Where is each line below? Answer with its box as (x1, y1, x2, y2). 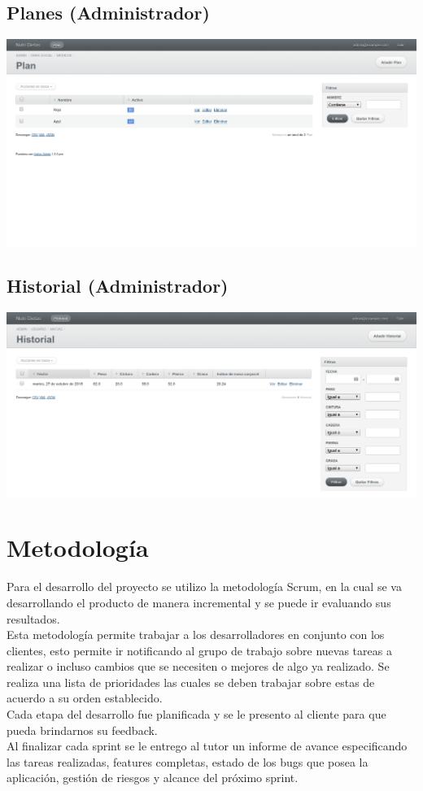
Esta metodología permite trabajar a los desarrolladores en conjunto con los (7, 626, 385, 643)
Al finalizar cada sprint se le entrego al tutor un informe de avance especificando (7, 737, 408, 754)
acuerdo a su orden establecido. (7, 689, 163, 706)
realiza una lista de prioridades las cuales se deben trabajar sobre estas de (7, 673, 375, 690)
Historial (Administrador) (7, 272, 229, 298)
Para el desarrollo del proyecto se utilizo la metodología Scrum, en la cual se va (7, 578, 402, 595)
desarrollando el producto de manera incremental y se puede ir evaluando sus (7, 593, 391, 611)
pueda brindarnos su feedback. (7, 721, 158, 738)
